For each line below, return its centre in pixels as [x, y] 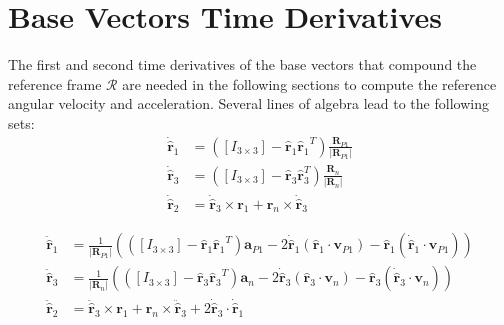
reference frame [55, 83]
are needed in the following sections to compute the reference [309, 83]
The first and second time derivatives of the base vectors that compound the [242, 64]
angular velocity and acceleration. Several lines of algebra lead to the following [248, 103]
